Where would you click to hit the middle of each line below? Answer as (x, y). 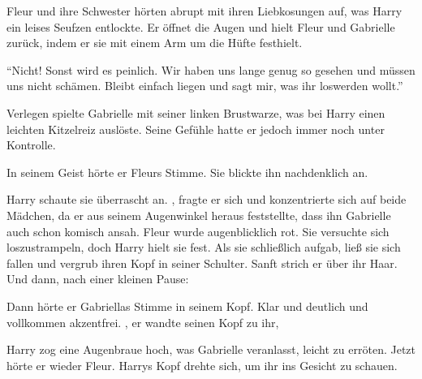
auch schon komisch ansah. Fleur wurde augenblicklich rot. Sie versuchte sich (198, 231)
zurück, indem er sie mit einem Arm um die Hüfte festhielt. (155, 43)
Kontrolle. (31, 145)
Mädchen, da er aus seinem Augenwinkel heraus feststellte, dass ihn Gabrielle (199, 215)
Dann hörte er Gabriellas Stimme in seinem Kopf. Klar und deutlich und (187, 306)
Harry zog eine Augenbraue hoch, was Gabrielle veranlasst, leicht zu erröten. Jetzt (211, 349)
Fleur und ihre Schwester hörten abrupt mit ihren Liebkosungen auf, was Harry (205, 11)
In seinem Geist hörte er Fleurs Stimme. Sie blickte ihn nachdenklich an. (187, 172)
